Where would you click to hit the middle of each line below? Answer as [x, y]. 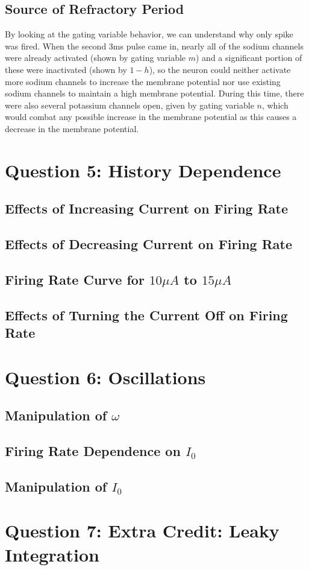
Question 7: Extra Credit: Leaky [142, 530]
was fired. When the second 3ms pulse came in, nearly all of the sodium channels [154, 46]
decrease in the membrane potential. [72, 128]
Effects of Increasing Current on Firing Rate [147, 208]
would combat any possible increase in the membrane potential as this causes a [151, 117]
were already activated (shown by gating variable [95, 58]
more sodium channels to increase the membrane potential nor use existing [143, 81]
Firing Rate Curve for [75, 279]
